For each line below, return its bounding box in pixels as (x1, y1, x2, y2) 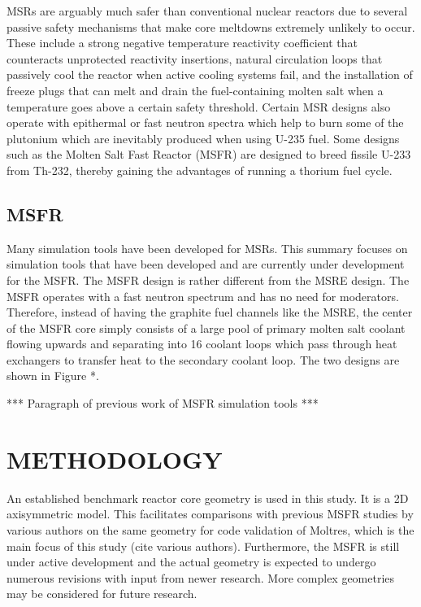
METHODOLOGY (7, 442, 223, 475)
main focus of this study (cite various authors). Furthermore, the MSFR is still (7, 537, 400, 554)
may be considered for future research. (7, 585, 197, 602)
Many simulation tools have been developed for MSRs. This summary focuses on (7, 239, 408, 256)
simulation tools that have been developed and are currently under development (7, 255, 405, 273)
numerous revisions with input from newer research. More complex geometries (7, 569, 395, 586)
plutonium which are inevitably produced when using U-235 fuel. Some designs (7, 129, 400, 146)
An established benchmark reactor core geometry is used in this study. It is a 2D (7, 489, 409, 506)
